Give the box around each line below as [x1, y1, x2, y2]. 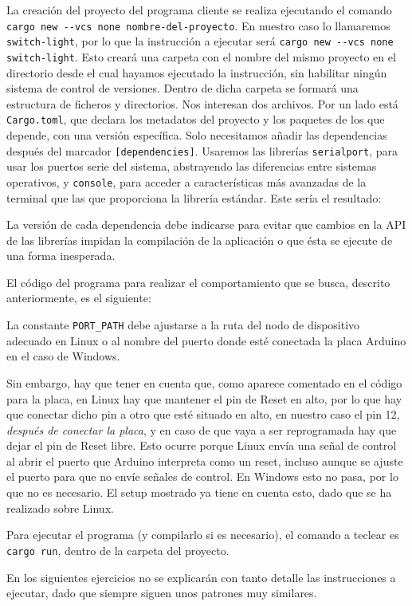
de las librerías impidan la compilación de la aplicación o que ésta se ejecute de [6, 231, 393, 248]
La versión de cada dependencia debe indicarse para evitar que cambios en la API [6, 216, 406, 233]
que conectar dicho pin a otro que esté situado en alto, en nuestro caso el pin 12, [6, 406, 400, 423]
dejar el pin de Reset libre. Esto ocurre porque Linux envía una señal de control [6, 437, 397, 454]
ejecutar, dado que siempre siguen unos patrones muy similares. [6, 584, 317, 601]
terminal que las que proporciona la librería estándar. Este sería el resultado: [6, 189, 382, 206]
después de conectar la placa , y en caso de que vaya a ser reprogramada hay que [6, 421, 397, 438]
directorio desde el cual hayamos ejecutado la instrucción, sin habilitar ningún [6, 64, 387, 81]
